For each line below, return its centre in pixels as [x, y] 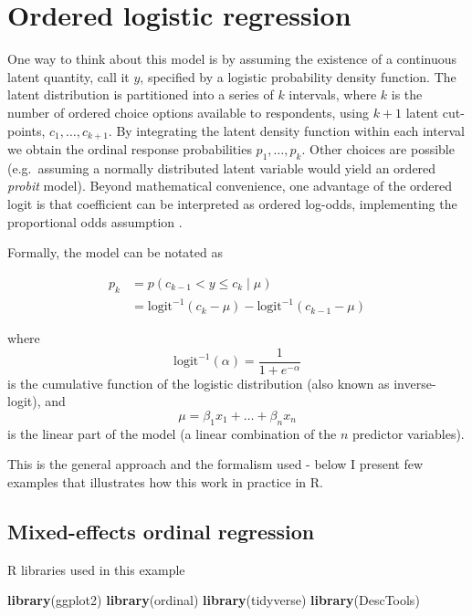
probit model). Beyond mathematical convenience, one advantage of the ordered [230, 186]
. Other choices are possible [378, 148]
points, [26, 130]
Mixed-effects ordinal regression [161, 531]
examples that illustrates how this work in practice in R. [165, 481]
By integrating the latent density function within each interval [290, 130]
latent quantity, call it [68, 76]
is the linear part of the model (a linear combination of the [172, 433]
